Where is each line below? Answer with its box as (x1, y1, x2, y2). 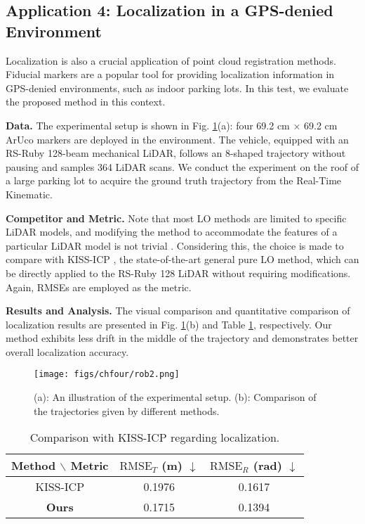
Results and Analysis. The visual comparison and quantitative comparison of (6, 303, 350, 318)
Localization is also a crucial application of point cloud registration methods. (6, 53, 336, 68)
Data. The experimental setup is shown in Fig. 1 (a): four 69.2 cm (6, 117, 290, 132)
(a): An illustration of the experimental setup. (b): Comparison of (34, 390, 317, 404)
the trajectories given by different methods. (34, 403, 220, 418)
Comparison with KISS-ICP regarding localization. (29, 429, 280, 446)
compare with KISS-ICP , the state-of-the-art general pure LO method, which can (6, 252, 359, 267)
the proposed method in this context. (6, 94, 166, 109)
